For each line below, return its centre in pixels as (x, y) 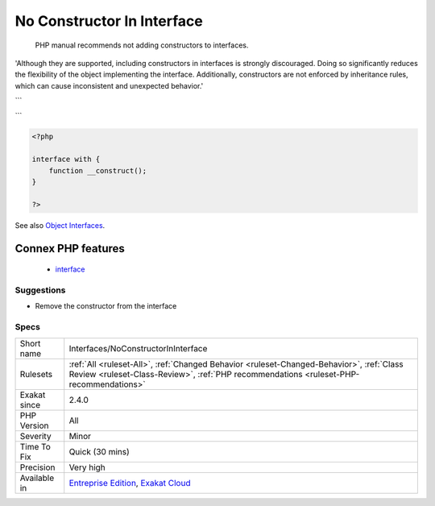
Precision (37, 467)
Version (34, 425)
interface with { (66, 160)
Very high (87, 467)
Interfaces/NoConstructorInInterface (138, 348)
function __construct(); (98, 170)
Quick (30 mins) (99, 451)
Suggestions (40, 290)
